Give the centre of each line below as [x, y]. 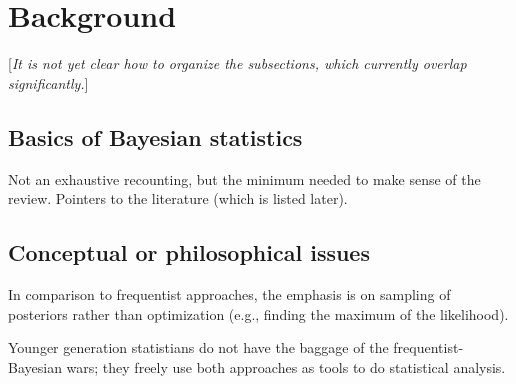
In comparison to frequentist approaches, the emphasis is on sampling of [229, 293]
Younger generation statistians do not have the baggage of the [198, 347]
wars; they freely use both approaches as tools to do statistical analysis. [286, 366]
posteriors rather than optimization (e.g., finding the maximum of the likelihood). [258, 313]
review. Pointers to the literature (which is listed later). [178, 198]
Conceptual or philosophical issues [189, 252]
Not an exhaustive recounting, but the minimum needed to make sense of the [244, 178]
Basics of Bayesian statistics [155, 136]
